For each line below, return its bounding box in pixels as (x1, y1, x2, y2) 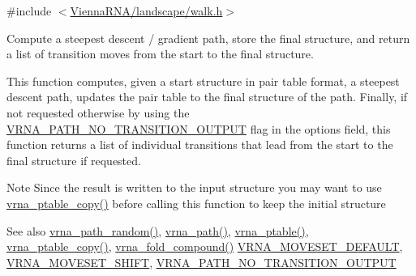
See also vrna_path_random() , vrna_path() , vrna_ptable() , (6, 222, 309, 239)
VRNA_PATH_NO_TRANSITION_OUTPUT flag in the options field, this (6, 120, 391, 137)
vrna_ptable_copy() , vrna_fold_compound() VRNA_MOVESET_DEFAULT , (6, 238, 403, 255)
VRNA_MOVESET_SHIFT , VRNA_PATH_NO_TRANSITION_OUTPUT (6, 253, 397, 270)
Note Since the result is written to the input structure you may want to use (6, 179, 382, 196)
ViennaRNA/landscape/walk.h (70, 2, 223, 19)
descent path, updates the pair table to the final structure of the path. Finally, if (6, 88, 408, 105)
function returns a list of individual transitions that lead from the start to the (6, 136, 393, 153)
